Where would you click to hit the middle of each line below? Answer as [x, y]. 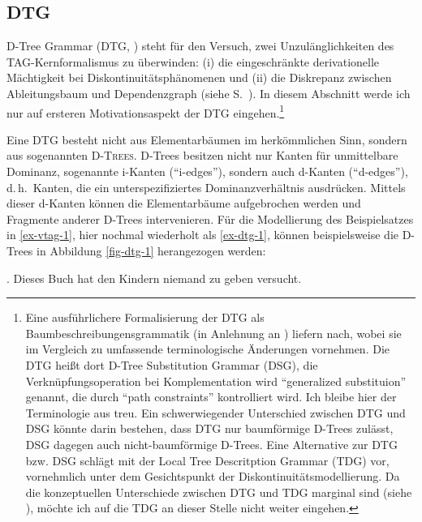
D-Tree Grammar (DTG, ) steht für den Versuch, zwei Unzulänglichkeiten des [200, 46]
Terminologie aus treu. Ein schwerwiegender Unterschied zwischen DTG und [215, 412]
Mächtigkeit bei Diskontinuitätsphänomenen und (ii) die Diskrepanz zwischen [199, 77]
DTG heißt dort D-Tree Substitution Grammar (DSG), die [172, 364]
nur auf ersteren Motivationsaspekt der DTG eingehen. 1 [146, 111]
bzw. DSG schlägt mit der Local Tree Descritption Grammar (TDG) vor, [207, 460]
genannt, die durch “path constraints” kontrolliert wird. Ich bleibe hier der [211, 397]
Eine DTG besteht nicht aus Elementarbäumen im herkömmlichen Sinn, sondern [207, 139]
